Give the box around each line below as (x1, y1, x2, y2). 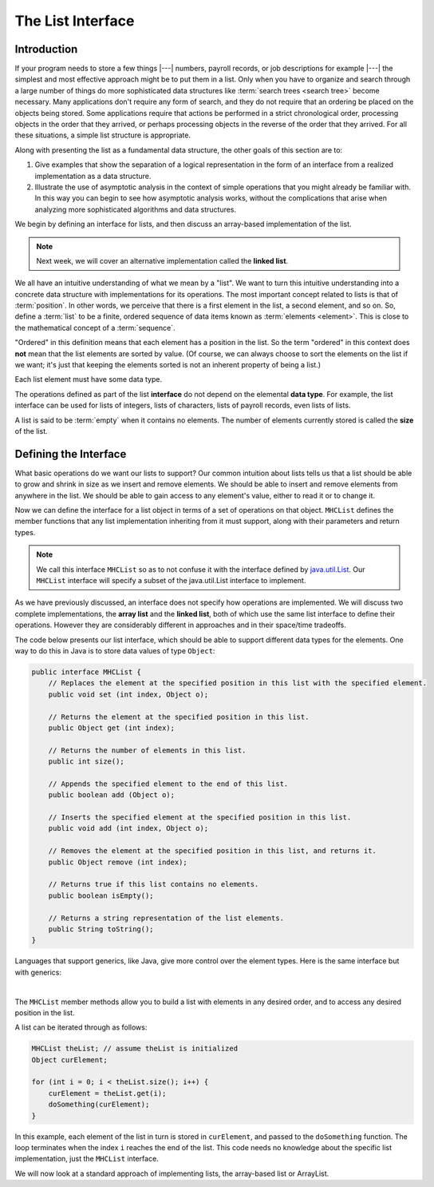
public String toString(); (48, 924, 155, 934)
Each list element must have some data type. (14, 375, 163, 384)
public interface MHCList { (31, 667, 141, 677)
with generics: (14, 967, 62, 977)
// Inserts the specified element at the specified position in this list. (48, 813, 352, 822)
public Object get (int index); (48, 723, 176, 732)
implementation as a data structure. (34, 171, 152, 181)
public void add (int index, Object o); (48, 824, 209, 833)
